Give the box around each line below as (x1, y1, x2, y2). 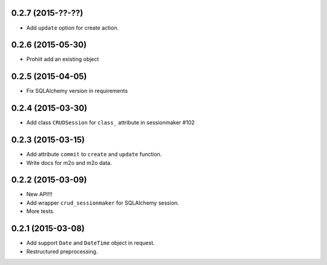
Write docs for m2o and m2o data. (26, 159, 112, 166)
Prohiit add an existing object (26, 56, 99, 63)
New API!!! (26, 191, 53, 198)
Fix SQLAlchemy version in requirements (26, 88, 128, 95)
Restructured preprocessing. (26, 247, 98, 255)
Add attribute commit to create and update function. (26, 151, 162, 158)
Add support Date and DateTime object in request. (26, 239, 155, 247)
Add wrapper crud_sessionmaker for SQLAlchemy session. (26, 199, 179, 206)
